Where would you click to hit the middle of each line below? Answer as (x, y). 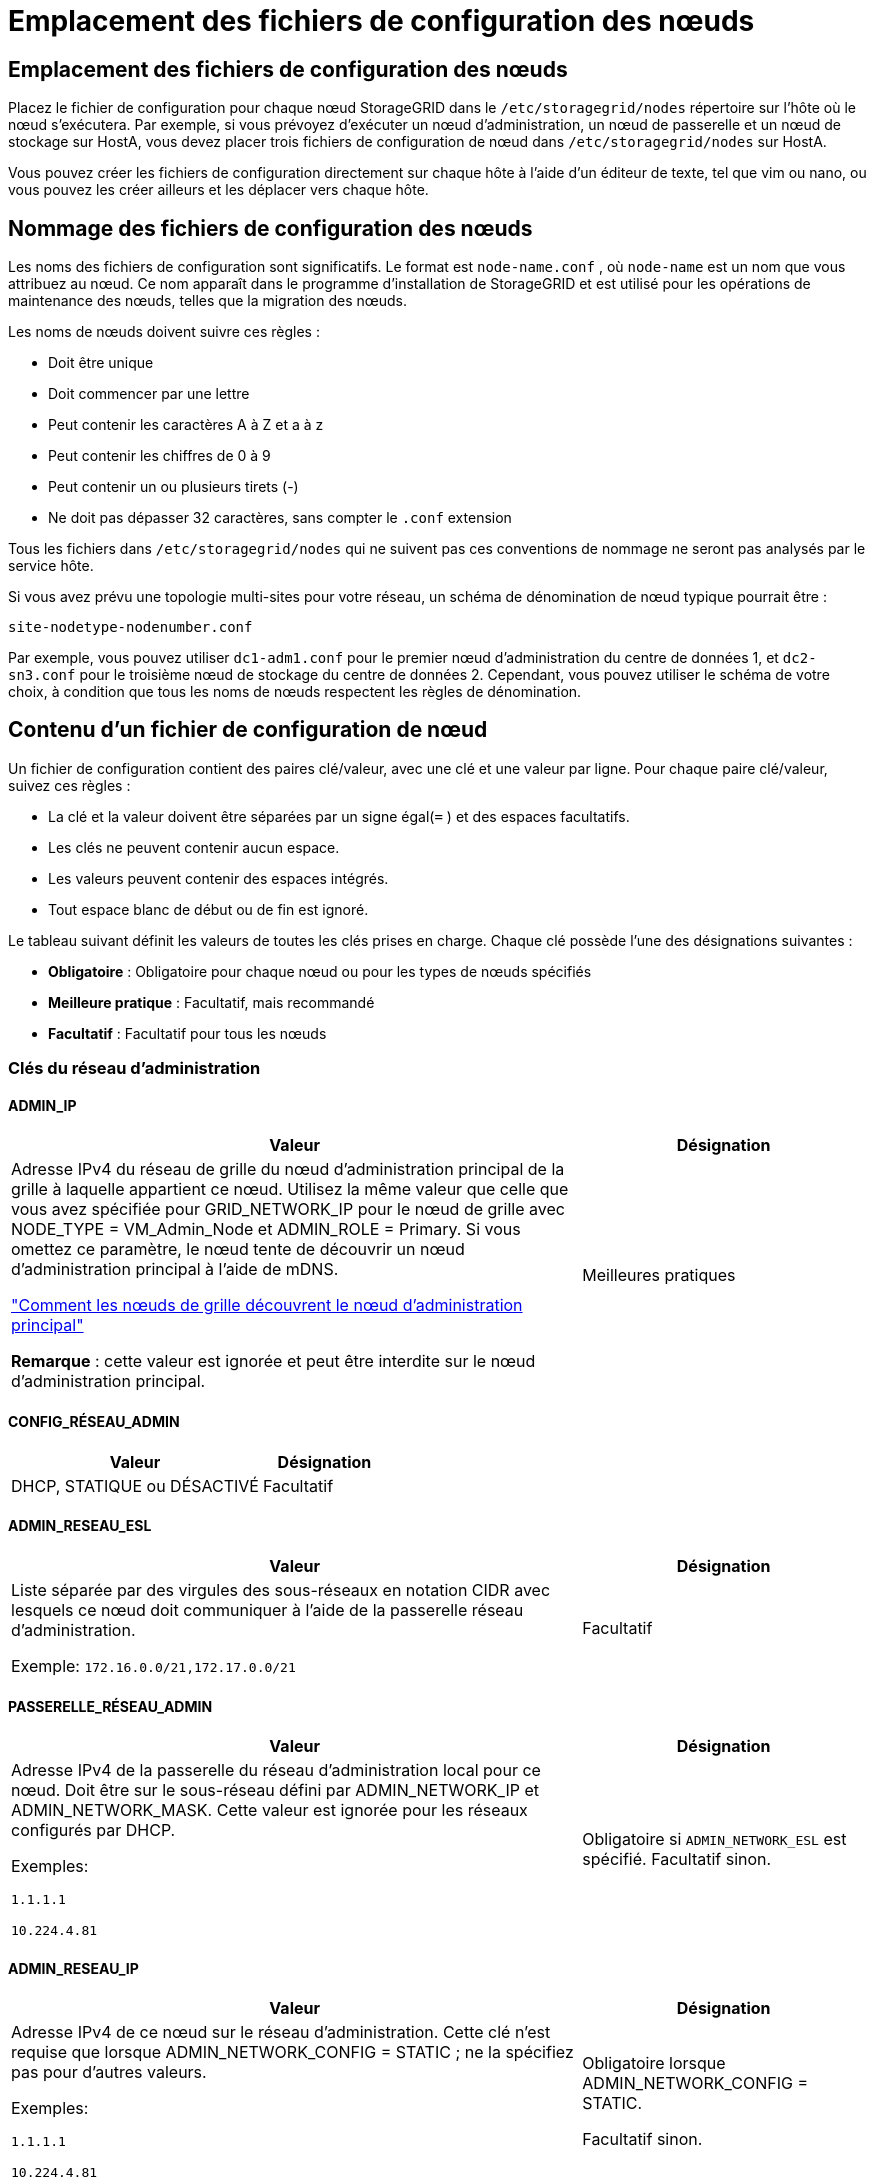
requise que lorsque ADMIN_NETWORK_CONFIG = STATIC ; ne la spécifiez (292, 2052)
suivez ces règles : (69, 785)
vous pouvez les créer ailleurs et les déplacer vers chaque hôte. (218, 190)
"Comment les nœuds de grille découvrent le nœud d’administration (267, 1305)
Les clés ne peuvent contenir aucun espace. (194, 847)
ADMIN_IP (42, 1105)
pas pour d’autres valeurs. (109, 2072)
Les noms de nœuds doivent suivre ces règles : (164, 332)
